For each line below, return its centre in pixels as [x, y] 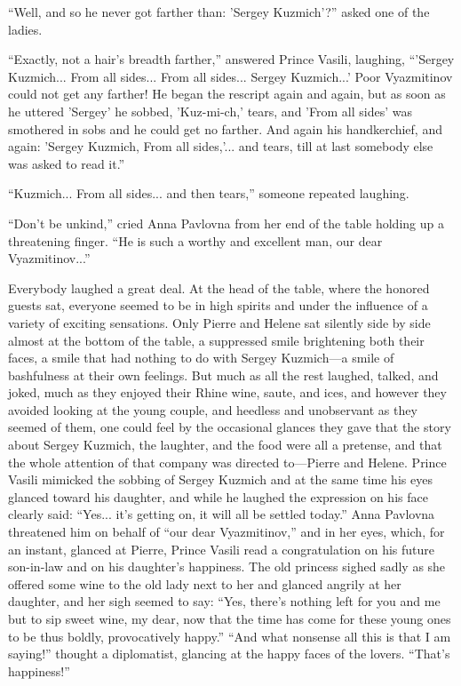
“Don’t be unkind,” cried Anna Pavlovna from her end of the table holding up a [226, 223]
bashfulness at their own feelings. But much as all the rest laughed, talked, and [223, 375]
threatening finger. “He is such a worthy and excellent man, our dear [195, 240]
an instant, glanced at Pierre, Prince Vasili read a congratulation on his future [222, 549]
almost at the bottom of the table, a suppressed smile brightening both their [216, 340]
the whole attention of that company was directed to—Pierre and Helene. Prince [227, 462]
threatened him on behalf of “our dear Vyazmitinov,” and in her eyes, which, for [227, 532]
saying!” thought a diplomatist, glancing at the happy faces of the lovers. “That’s [229, 654]
